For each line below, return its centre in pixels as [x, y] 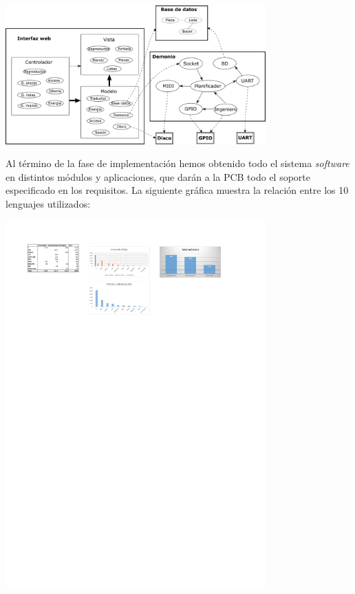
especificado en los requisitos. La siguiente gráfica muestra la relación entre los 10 [177, 190]
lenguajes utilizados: [48, 203]
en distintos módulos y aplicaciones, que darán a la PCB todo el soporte [158, 176]
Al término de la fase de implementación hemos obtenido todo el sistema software [177, 163]
